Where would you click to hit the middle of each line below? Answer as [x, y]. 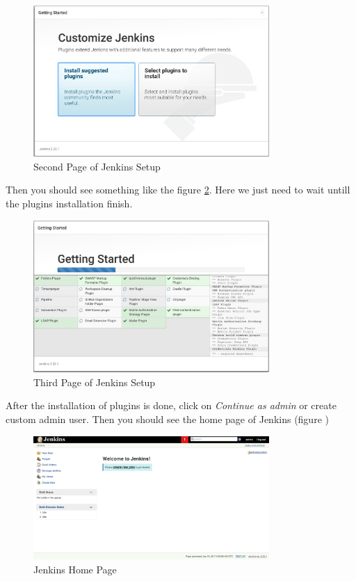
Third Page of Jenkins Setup [95, 382]
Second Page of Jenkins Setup [97, 166]
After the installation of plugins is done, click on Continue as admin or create [171, 405]
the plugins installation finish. [69, 203]
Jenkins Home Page [75, 569]
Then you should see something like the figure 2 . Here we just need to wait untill [178, 190]
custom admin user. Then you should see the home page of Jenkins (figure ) [167, 419]
